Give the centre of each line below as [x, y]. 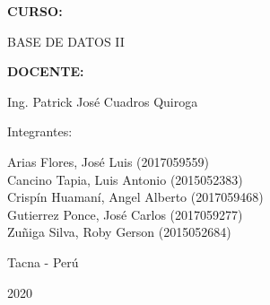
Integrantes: [40, 131]
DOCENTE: [46, 71]
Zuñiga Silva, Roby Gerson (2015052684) [119, 232]
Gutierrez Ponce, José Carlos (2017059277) [125, 214]
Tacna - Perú [43, 261]
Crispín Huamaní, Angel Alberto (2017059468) [135, 197]
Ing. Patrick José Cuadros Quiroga [103, 101]
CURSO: [35, 11]
